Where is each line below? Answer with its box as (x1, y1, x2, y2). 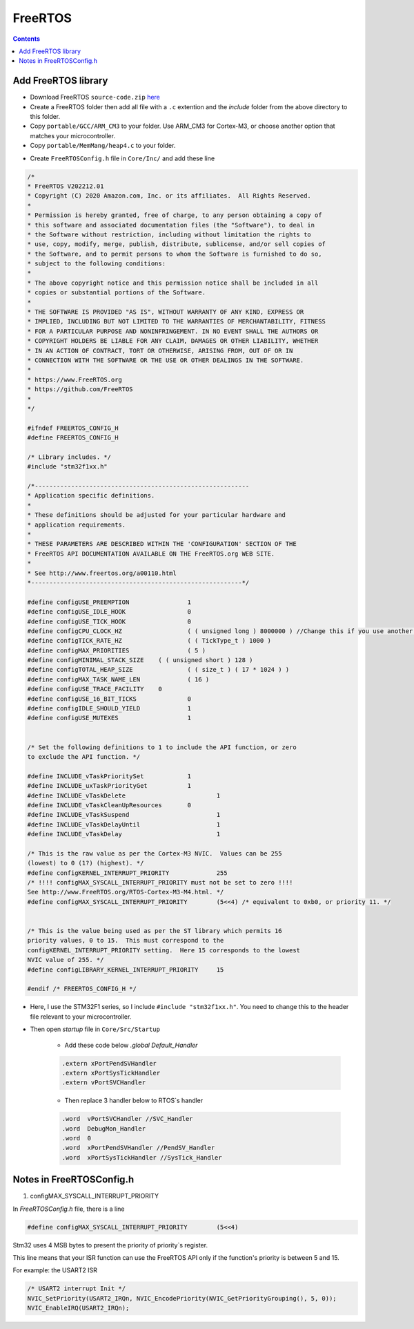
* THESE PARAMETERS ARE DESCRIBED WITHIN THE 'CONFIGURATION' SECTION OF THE (27, 540, 297, 548)
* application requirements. (27, 520, 126, 529)
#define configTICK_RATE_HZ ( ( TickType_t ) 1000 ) (27, 637, 272, 645)
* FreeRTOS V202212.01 (27, 182, 104, 190)
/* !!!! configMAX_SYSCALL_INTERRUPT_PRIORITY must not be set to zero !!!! (27, 878, 293, 887)
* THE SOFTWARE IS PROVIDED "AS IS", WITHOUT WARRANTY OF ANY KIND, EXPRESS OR (27, 308, 304, 316)
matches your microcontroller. (30, 131, 115, 140)
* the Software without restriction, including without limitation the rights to (27, 230, 312, 238)
